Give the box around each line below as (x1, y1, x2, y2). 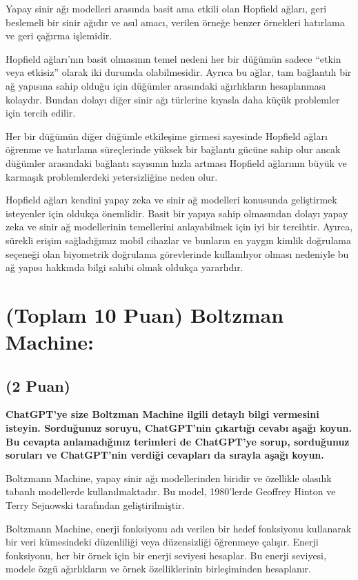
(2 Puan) (6, 374, 70, 396)
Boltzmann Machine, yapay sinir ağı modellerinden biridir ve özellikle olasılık (6, 470, 332, 485)
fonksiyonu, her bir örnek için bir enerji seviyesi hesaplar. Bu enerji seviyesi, (6, 548, 326, 562)
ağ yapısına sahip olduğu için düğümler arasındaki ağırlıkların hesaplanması (6, 78, 326, 92)
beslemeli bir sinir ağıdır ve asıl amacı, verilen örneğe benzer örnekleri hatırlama (6, 14, 345, 29)
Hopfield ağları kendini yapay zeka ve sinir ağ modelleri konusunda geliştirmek (6, 192, 337, 207)
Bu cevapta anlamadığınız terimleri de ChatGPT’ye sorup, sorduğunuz (6, 434, 350, 448)
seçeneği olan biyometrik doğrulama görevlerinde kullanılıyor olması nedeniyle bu (6, 246, 349, 261)
